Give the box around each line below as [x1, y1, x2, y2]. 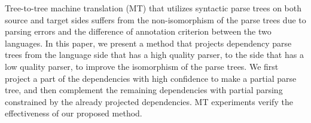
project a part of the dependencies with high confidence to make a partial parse [5, 72, 297, 84]
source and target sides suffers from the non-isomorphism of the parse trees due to [5, 13, 306, 26]
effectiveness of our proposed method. [5, 107, 142, 119]
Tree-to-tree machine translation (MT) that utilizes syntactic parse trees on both [5, 2, 301, 14]
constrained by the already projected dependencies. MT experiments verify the [5, 95, 293, 107]
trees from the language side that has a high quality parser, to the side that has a [5, 48, 304, 61]
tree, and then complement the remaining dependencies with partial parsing [5, 84, 283, 96]
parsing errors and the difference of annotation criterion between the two [5, 25, 272, 38]
